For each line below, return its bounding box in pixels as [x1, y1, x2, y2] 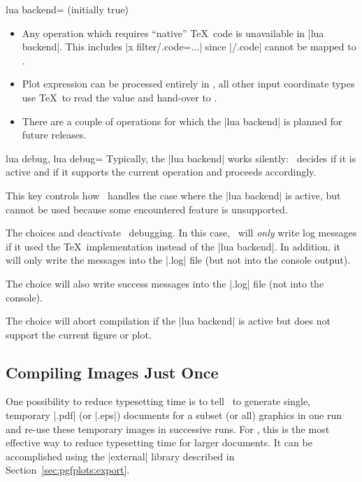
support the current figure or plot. [6, 327, 152, 341]
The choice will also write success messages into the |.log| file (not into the [6, 276, 324, 290]
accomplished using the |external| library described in [6, 448, 235, 463]
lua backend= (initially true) [6, 2, 129, 16]
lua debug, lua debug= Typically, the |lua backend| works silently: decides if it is [6, 150, 356, 165]
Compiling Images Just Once [6, 361, 219, 383]
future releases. [22, 127, 87, 142]
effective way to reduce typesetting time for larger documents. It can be [6, 435, 312, 450]
